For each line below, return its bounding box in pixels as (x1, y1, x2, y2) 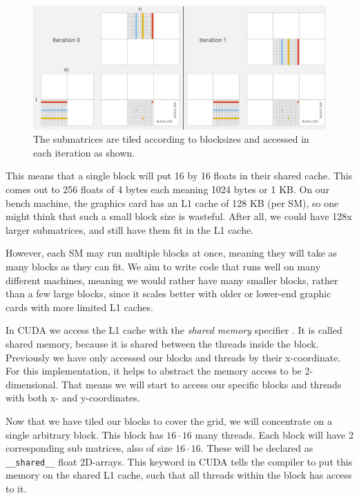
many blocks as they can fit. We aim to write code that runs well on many (6, 259, 321, 274)
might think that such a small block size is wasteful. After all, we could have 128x (6, 209, 352, 223)
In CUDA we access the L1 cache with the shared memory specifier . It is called (6, 323, 342, 337)
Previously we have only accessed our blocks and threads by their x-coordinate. (6, 350, 341, 364)
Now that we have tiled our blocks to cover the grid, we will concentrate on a (6, 413, 333, 428)
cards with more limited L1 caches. (6, 299, 153, 314)
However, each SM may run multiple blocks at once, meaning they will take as (6, 246, 338, 260)
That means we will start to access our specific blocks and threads (61, 377, 342, 391)
